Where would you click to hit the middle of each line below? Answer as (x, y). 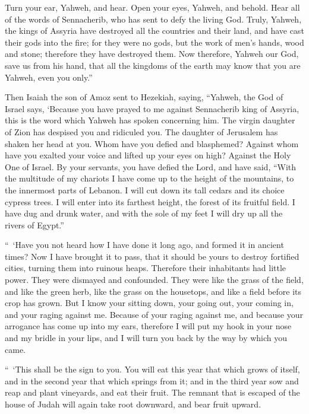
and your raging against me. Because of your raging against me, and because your (154, 314)
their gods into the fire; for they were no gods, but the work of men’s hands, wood (154, 42)
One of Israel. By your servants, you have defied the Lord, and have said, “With (151, 166)
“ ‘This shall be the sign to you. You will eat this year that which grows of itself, (152, 369)
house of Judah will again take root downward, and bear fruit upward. (133, 404)
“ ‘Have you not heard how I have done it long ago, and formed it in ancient (144, 245)
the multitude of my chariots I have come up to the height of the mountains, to (149, 178)
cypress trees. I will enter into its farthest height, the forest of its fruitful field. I (150, 201)
